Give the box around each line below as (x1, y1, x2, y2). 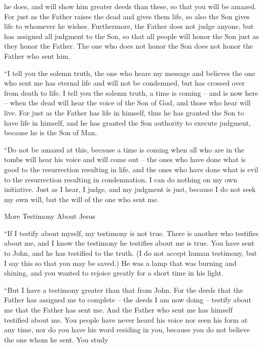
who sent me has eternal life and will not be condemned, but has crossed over (4, 78, 245, 88)
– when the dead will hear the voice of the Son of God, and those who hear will (4, 97, 251, 108)
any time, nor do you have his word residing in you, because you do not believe (4, 324, 250, 335)
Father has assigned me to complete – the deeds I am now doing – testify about (4, 294, 251, 305)
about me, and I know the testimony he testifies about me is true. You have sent (4, 238, 254, 248)
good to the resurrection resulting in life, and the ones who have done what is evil (4, 164, 258, 174)
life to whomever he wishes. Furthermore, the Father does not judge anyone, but (4, 21, 254, 31)
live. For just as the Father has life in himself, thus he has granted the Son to (4, 107, 244, 118)
